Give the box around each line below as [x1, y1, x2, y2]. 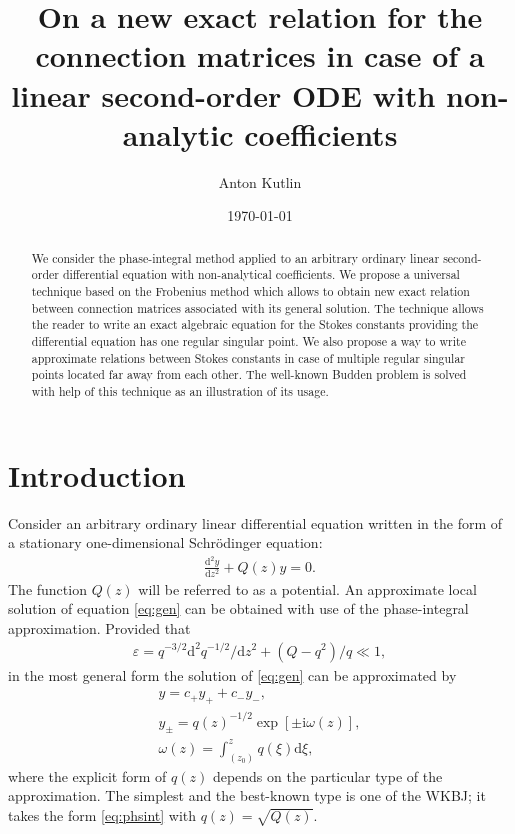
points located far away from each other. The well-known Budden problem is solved [31, 366, 467, 383]
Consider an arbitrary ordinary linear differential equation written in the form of [8, 512, 503, 533]
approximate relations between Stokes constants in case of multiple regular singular [31, 349, 466, 366]
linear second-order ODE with [11, 74, 436, 115]
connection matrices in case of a [35, 35, 485, 76]
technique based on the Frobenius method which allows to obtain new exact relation [31, 282, 470, 299]
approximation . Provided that [8, 617, 191, 638]
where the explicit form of [8, 765, 167, 786]
